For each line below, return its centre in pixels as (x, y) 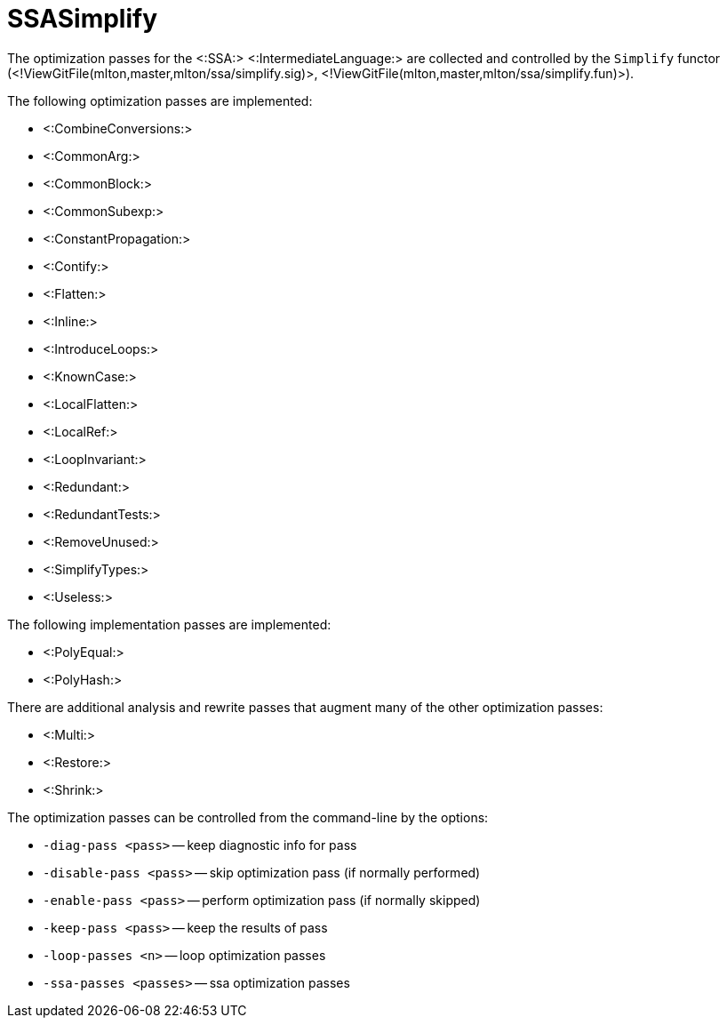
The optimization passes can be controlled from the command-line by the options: (248, 817)
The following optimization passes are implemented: (160, 100)
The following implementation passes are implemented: (169, 624)
